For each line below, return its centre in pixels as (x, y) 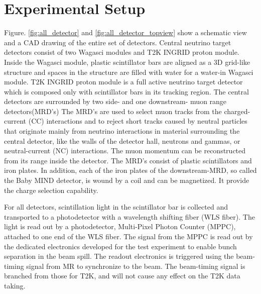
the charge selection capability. (51, 190)
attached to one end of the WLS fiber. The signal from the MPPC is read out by (128, 236)
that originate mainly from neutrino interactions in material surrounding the (122, 131)
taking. (15, 285)
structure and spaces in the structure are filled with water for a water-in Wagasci (129, 72)
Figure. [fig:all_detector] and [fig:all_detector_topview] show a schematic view (125, 32)
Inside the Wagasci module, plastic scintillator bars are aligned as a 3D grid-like (127, 62)
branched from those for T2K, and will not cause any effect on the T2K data (122, 276)
